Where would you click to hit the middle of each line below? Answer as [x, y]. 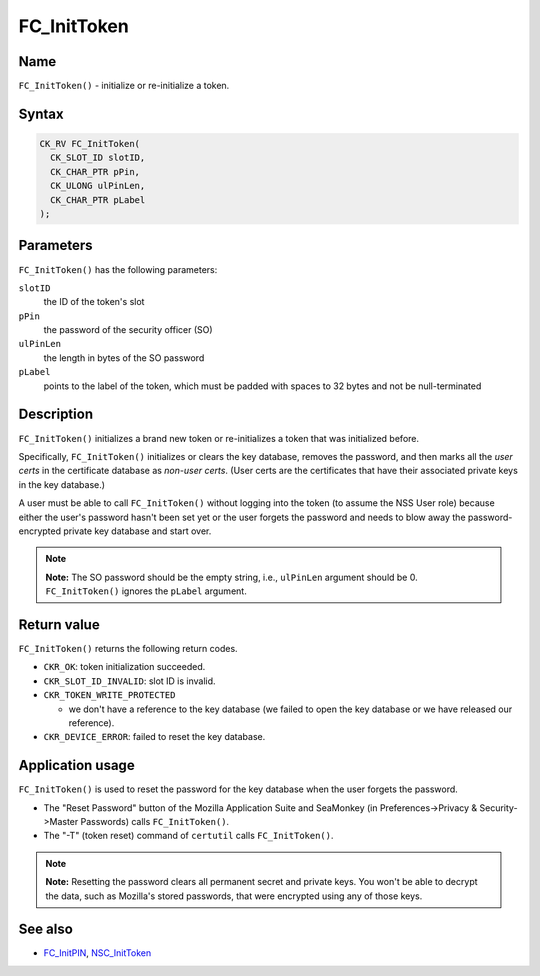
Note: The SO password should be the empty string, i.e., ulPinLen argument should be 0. [232, 577]
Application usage [76, 765]
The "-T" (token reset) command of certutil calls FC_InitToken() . [188, 836]
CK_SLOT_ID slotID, [98, 158]
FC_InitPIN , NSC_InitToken [97, 953]
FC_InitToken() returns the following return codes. [128, 648]
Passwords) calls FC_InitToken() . [155, 821]
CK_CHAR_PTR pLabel [98, 199]
